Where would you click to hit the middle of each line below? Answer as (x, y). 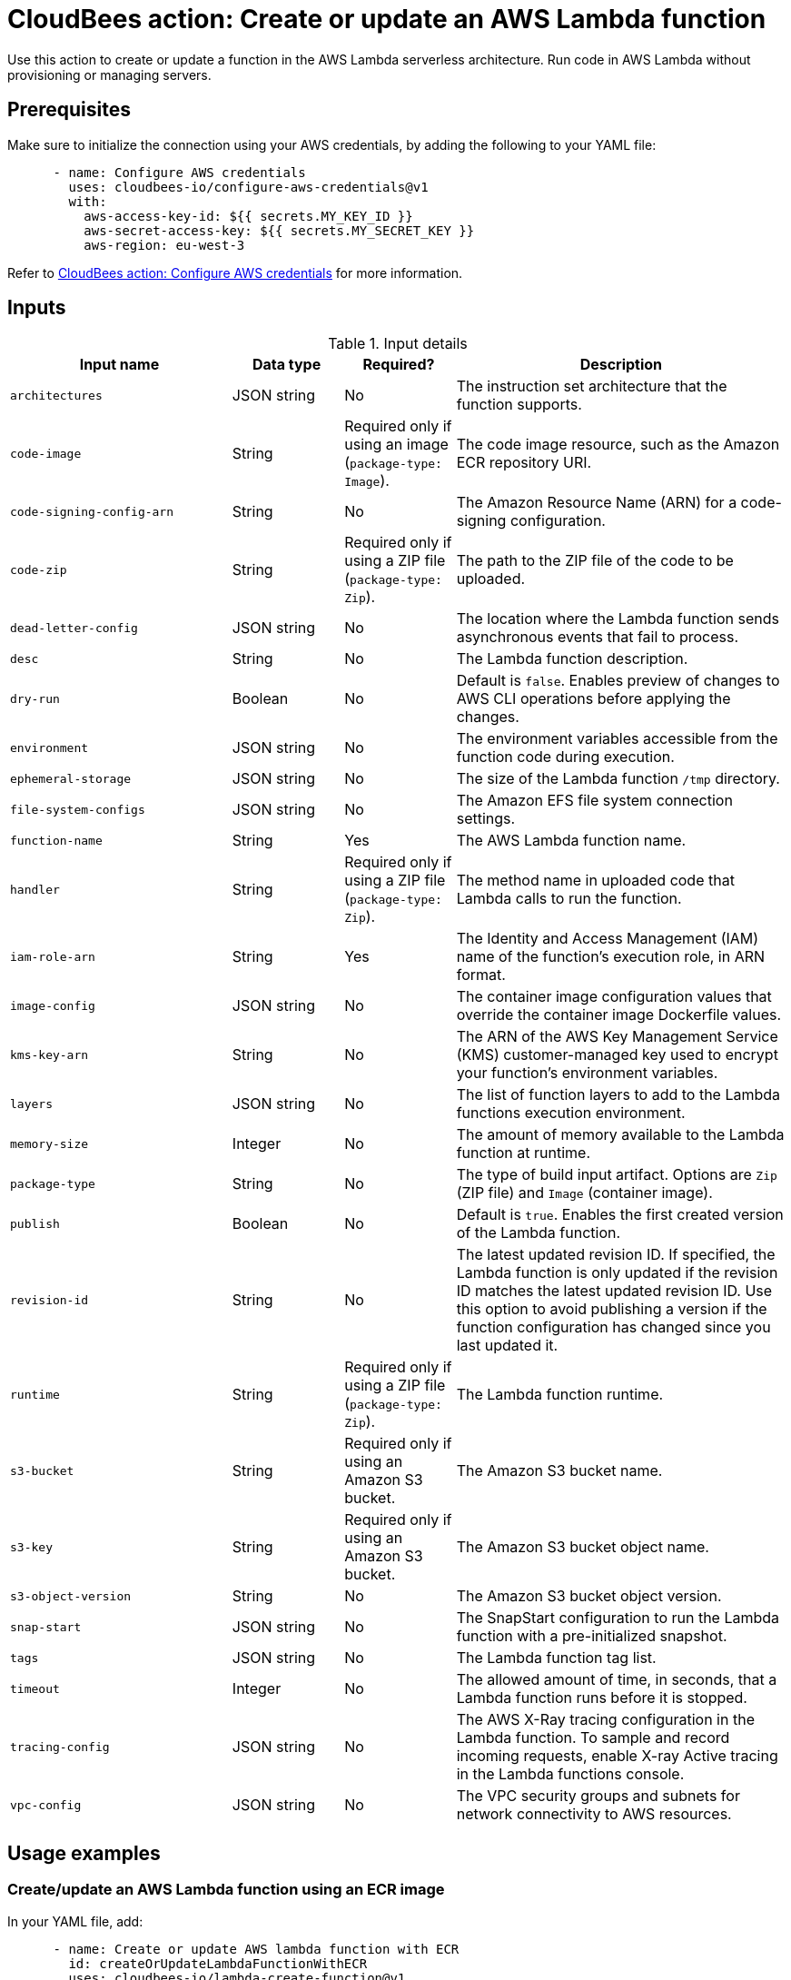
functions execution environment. (571, 1113)
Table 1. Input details (398, 344)
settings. (486, 819)
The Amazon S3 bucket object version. (589, 1596)
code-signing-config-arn (92, 511)
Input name (119, 365)
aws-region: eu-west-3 (164, 245)
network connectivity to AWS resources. (594, 1814)
